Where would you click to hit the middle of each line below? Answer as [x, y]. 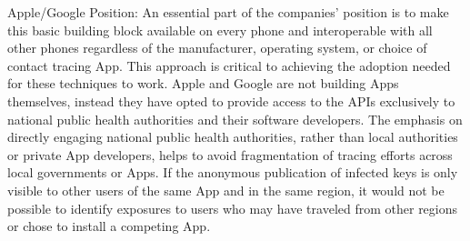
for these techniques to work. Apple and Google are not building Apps [203, 83]
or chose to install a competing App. [109, 226]
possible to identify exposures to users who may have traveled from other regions [233, 208]
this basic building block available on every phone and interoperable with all [220, 30]
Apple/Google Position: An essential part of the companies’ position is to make [228, 12]
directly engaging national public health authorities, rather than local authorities [233, 137]
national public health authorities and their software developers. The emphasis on [235, 119]
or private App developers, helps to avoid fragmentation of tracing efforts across [230, 154]
